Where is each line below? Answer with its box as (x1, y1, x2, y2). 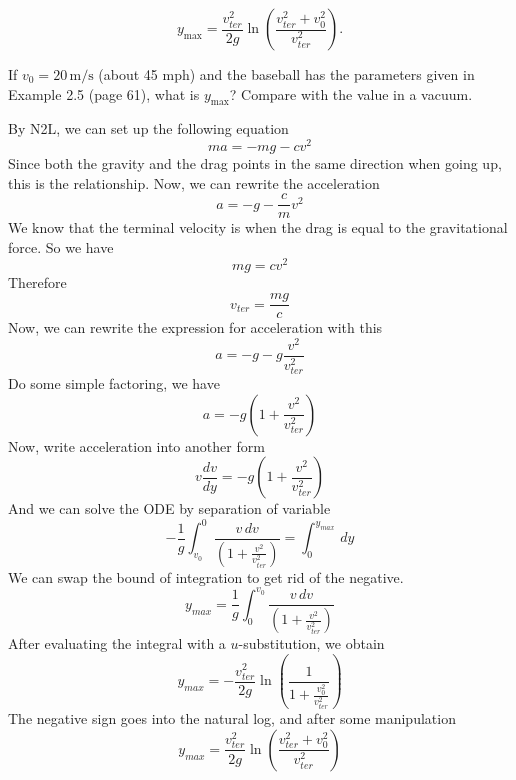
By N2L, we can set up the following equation (8, 118, 289, 139)
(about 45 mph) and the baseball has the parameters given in (98, 64, 475, 84)
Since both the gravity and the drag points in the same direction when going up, (8, 153, 502, 174)
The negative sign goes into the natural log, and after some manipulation (8, 708, 456, 729)
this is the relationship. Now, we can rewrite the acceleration (8, 172, 380, 193)
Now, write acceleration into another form (8, 435, 265, 456)
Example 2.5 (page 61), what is (8, 83, 200, 104)
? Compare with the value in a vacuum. (229, 83, 473, 104)
